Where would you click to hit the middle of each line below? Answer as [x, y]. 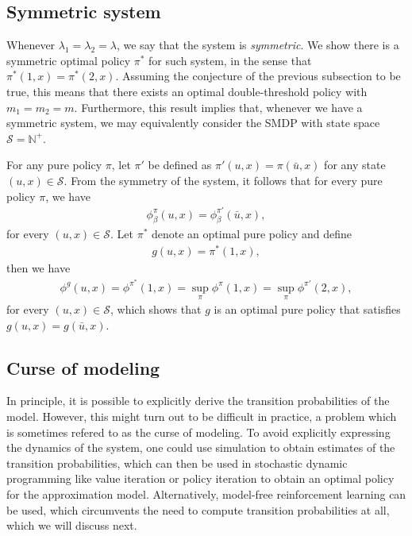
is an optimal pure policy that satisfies [307, 309]
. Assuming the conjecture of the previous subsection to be [258, 76]
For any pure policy [54, 165]
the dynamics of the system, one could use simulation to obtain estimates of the [201, 447]
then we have [39, 268]
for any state [355, 165]
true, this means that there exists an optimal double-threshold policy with [187, 91]
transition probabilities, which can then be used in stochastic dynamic [177, 463]
